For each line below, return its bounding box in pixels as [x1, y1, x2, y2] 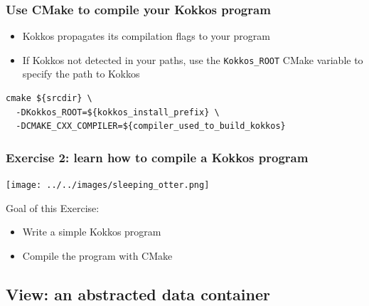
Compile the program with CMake [22, 248, 173, 263]
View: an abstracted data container [6, 283, 270, 305]
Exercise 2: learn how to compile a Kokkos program [6, 148, 309, 166]
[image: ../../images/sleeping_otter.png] [6, 180, 210, 191]
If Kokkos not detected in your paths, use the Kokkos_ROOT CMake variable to [22, 52, 363, 67]
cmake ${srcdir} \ [6, 93, 92, 104]
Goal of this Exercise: [6, 200, 100, 215]
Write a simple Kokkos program [22, 224, 161, 239]
